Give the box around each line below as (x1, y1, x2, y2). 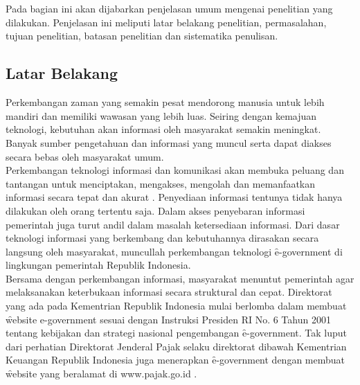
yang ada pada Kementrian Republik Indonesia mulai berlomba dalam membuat (6, 298, 347, 313)
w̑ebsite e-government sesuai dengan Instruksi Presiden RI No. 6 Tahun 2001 (6, 312, 331, 326)
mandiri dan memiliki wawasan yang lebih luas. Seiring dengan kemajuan (6, 108, 317, 123)
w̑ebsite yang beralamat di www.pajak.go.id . (6, 366, 197, 381)
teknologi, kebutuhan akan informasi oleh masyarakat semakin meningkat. (6, 122, 321, 136)
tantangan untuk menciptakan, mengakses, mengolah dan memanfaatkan (6, 176, 316, 190)
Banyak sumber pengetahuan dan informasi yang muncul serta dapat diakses (6, 135, 332, 150)
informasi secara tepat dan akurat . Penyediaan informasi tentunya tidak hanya (6, 190, 343, 204)
